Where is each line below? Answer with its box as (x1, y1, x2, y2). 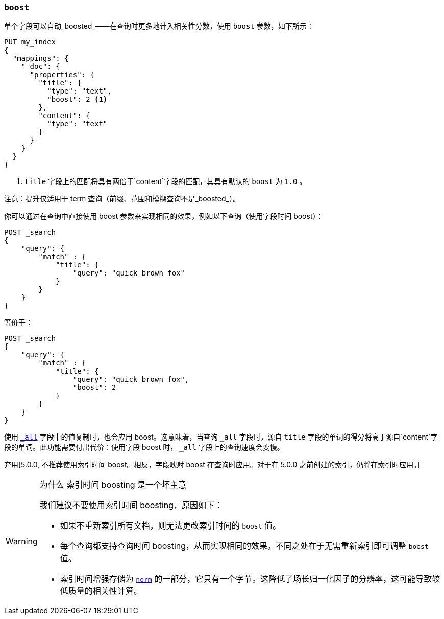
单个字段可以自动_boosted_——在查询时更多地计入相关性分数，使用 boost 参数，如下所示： (4, 21, 314, 31)
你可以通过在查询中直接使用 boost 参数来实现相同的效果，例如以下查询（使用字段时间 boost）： (4, 212, 324, 221)
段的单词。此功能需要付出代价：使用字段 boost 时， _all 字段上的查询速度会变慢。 (4, 443, 284, 452)
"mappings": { (12, 54, 69, 63)
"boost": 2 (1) (47, 95, 108, 104)
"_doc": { (21, 62, 60, 71)
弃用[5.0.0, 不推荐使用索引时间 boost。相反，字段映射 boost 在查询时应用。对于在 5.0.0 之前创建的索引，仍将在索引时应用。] (4, 460, 420, 469)
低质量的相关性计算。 (60, 586, 142, 597)
